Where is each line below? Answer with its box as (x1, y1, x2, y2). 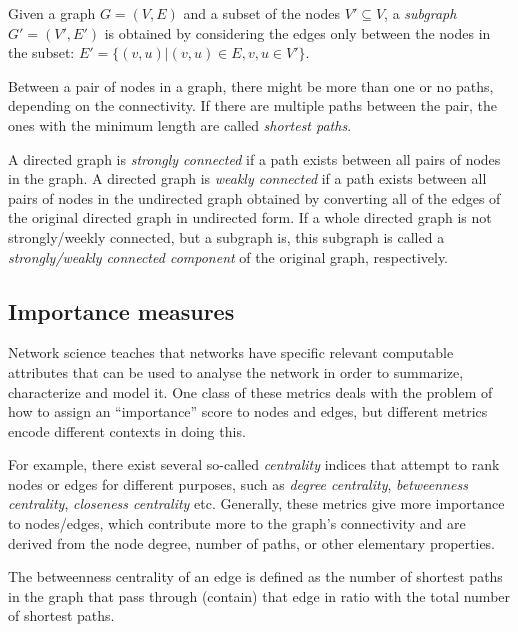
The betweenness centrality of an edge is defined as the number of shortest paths (8, 566, 503, 587)
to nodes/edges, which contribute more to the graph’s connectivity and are (8, 513, 466, 534)
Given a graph (8, 3, 96, 23)
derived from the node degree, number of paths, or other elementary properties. (8, 532, 496, 553)
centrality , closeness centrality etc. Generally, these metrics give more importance (8, 493, 505, 514)
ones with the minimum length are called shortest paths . (8, 114, 352, 135)
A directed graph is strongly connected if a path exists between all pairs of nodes (8, 148, 501, 169)
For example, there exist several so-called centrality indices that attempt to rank (8, 454, 500, 475)
